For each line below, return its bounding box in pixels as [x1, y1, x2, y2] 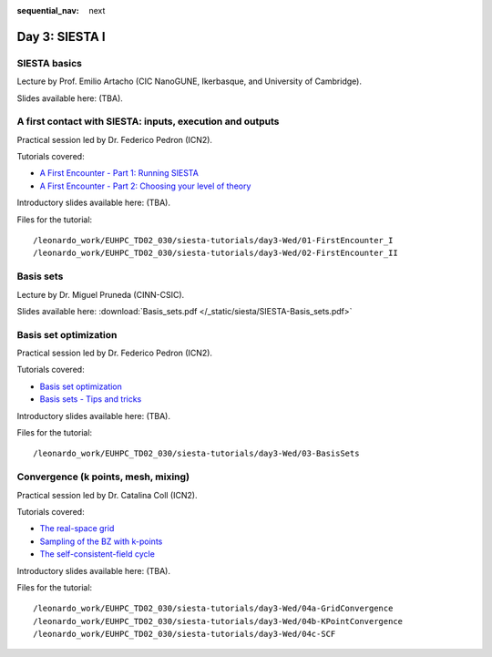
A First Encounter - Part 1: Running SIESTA [39, 168, 200, 179]
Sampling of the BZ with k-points [39, 536, 163, 547]
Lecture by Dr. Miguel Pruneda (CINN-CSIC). [16, 289, 185, 300]
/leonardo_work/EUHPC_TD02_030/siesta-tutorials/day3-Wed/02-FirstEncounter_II [33, 248, 398, 259]
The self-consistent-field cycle [39, 549, 155, 559]
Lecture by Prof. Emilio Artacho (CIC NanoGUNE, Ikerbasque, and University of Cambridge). [16, 76, 362, 87]
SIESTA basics [16, 56, 82, 69]
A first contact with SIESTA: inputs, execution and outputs [16, 115, 280, 128]
